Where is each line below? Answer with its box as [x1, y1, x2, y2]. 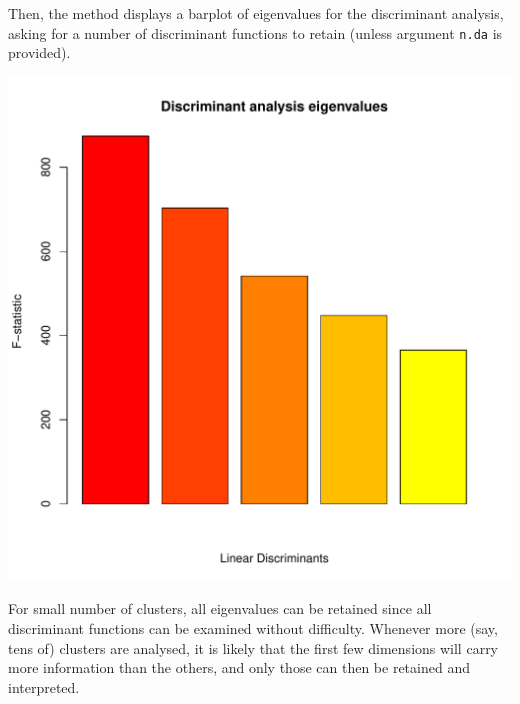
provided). [8, 42, 71, 63]
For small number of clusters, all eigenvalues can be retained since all [8, 598, 432, 619]
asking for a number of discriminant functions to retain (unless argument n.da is [8, 22, 503, 43]
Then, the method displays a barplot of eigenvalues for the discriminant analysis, [8, 3, 504, 23]
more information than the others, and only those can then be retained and [8, 657, 470, 678]
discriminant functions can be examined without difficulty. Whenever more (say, [8, 618, 498, 639]
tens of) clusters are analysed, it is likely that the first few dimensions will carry [8, 637, 499, 658]
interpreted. [8, 676, 80, 697]
